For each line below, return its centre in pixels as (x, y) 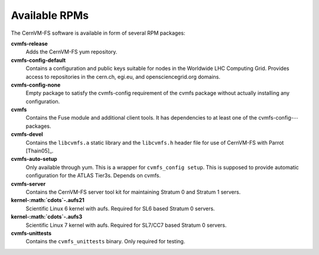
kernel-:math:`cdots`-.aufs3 (47, 217)
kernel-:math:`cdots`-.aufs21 (48, 200)
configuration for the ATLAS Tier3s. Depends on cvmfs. (93, 175)
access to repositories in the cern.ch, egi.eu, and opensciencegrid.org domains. (123, 77)
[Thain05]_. (40, 151)
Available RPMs (50, 15)
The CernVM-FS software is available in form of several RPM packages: (98, 33)
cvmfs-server (28, 184)
